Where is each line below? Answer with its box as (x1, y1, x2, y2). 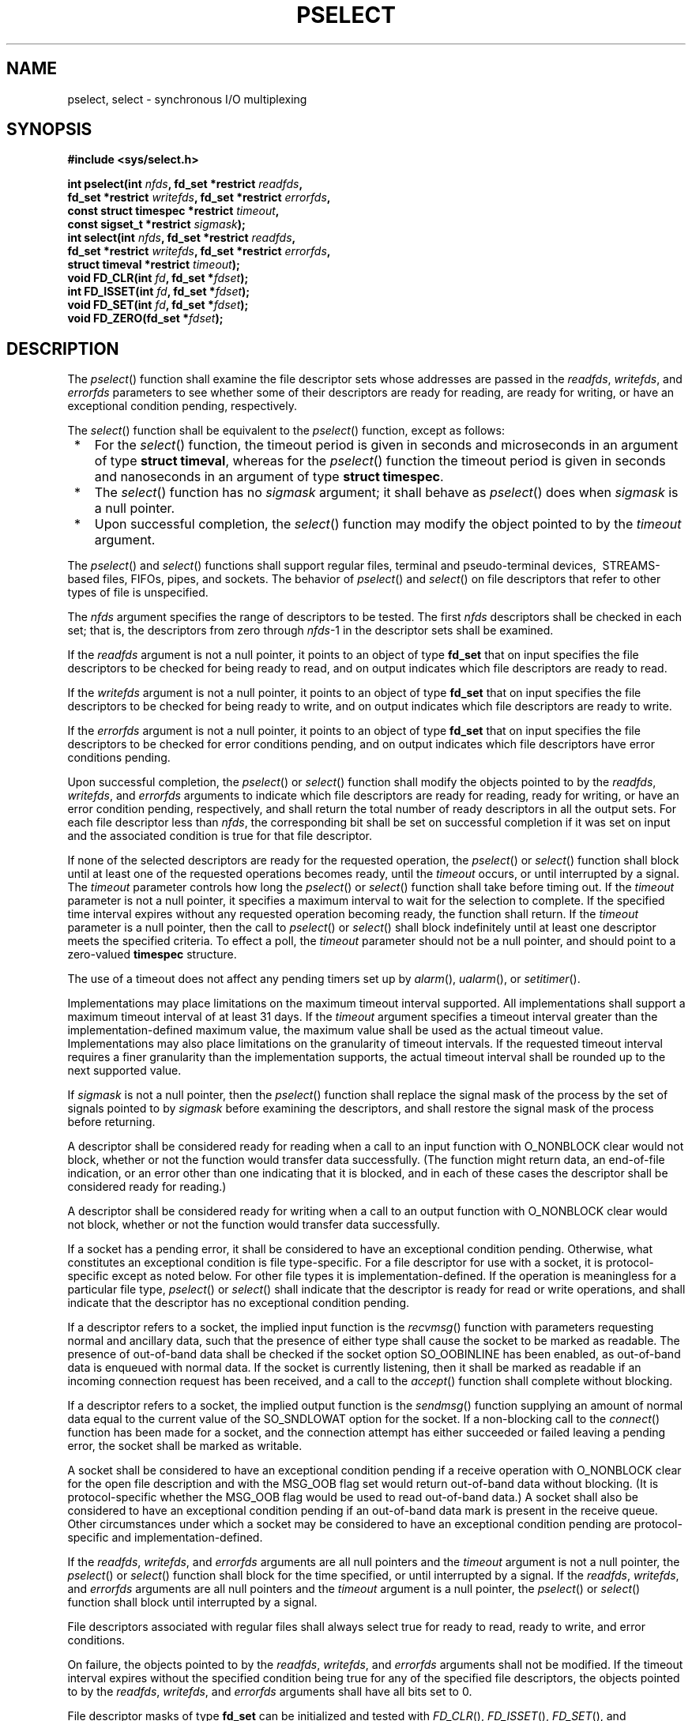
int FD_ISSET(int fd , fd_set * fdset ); (67, 284, 250, 299)
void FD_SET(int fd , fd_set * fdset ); (67, 298, 249, 312)
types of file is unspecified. (67, 586, 209, 600)
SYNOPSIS (6, 119, 92, 140)
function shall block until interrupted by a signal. (67, 1595, 318, 1610)
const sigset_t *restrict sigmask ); (67, 217, 246, 232)
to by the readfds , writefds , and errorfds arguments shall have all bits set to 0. (67, 1685, 472, 1699)
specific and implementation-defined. (67, 1531, 263, 1545)
